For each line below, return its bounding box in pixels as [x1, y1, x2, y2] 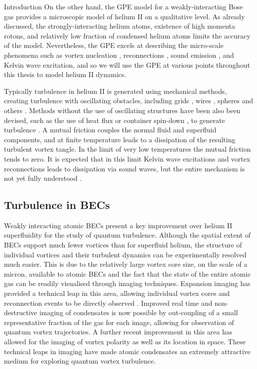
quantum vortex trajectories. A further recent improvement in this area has [4, 327, 232, 337]
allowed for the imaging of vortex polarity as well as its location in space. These [4, 336, 246, 347]
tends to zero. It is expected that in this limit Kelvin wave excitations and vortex [4, 153, 251, 164]
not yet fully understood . [4, 173, 82, 183]
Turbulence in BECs [4, 197, 110, 212]
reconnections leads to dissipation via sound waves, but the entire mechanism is [4, 163, 245, 173]
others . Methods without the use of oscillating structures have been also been [4, 105, 241, 115]
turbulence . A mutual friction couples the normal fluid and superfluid [4, 124, 216, 135]
